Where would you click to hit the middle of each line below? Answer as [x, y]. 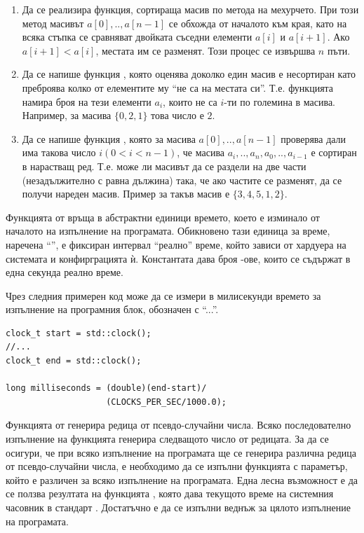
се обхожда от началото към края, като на [258, 23]
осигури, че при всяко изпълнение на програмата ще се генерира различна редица [181, 452]
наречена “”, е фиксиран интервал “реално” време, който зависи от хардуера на [176, 244]
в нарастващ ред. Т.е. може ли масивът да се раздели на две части [164, 166]
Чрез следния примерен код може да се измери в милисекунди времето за [163, 295]
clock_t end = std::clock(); [74, 361]
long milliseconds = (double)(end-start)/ [106, 388]
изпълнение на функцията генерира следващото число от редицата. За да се [167, 439]
